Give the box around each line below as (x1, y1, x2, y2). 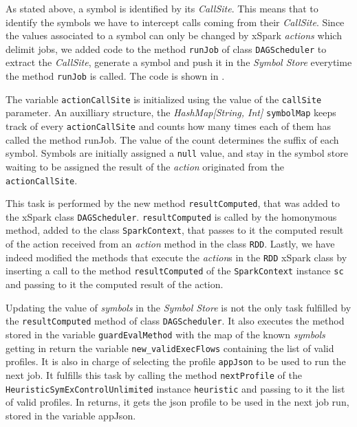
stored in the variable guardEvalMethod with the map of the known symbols (6, 327, 325, 341)
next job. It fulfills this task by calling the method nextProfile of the (6, 367, 302, 382)
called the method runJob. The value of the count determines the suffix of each (6, 132, 339, 146)
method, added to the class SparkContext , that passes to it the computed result (6, 223, 344, 237)
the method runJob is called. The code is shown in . (6, 69, 225, 83)
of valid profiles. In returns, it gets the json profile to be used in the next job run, (6, 395, 349, 409)
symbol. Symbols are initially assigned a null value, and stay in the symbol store (6, 146, 348, 160)
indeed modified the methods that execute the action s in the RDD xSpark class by (6, 250, 347, 264)
